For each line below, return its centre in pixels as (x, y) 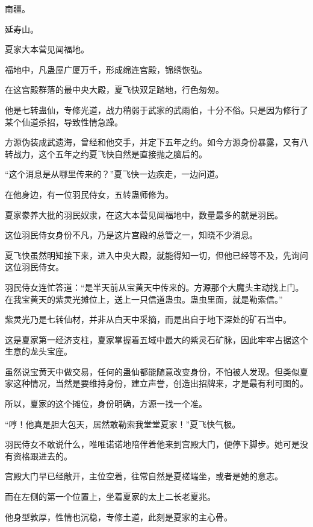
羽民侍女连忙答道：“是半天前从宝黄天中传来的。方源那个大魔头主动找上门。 (154, 287)
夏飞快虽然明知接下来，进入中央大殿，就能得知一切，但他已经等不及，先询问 (156, 255)
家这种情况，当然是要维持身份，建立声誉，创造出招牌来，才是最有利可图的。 (156, 383)
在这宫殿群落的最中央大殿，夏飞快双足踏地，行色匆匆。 (114, 90)
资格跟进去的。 (42, 456)
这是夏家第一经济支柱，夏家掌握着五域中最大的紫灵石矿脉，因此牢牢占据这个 (156, 339)
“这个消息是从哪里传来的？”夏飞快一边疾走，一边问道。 (114, 174)
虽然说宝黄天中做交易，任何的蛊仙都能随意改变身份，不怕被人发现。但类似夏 (156, 371)
